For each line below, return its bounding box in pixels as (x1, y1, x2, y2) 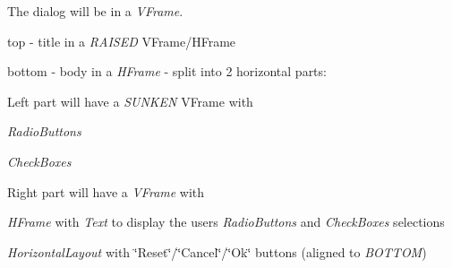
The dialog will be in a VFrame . (7, 2, 183, 20)
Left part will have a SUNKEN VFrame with (7, 91, 253, 110)
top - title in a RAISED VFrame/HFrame (7, 31, 236, 50)
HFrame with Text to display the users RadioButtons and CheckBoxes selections (7, 212, 445, 231)
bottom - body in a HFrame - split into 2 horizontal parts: (7, 62, 327, 81)
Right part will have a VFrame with (7, 182, 205, 201)
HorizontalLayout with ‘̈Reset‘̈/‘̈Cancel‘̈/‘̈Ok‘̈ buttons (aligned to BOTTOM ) (7, 242, 427, 261)
